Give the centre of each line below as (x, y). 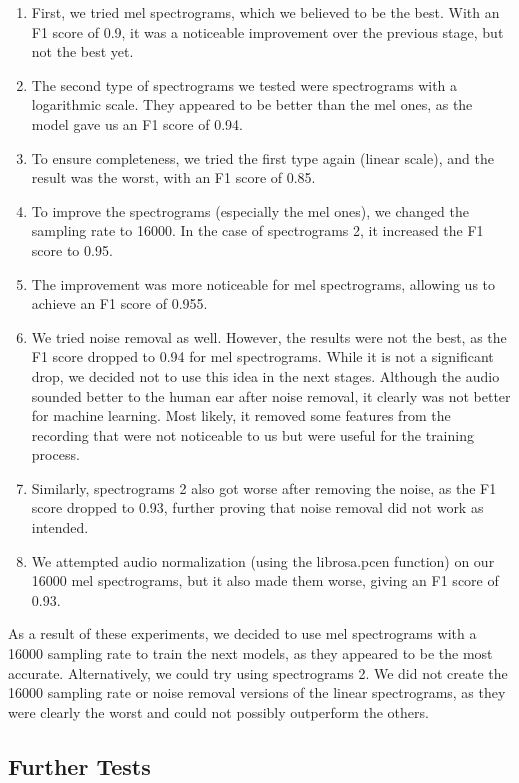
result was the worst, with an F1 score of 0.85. (173, 177)
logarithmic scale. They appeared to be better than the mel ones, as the (252, 104)
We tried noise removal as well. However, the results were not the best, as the (269, 336)
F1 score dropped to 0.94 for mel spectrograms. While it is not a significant (262, 356)
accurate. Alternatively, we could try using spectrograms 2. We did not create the (258, 672)
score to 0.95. (72, 249)
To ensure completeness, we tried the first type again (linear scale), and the (262, 157)
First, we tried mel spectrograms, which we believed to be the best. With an (265, 12)
